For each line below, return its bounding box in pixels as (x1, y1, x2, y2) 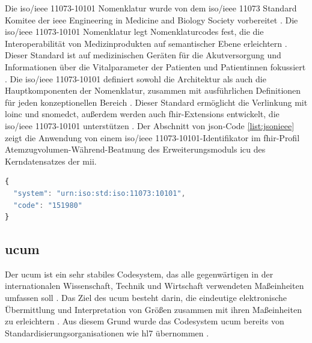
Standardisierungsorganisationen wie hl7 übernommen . (5, 326, 209, 339)
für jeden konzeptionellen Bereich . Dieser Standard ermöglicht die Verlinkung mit (5, 96, 308, 108)
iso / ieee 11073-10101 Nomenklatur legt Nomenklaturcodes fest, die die (5, 25, 264, 38)
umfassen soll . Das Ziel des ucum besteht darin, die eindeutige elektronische (5, 291, 287, 304)
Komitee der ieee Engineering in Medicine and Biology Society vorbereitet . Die (5, 13, 298, 26)
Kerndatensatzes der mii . (5, 154, 97, 167)
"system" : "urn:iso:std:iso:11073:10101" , (13, 189, 186, 198)
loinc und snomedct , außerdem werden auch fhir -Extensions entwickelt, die (5, 108, 280, 120)
